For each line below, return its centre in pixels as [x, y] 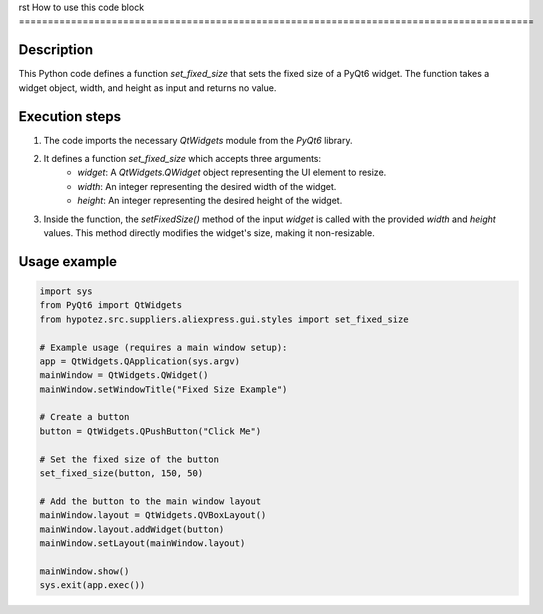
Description [56, 50]
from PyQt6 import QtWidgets [111, 305]
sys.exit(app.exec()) [92, 585]
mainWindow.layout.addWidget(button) [132, 529]
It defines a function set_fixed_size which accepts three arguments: [182, 158]
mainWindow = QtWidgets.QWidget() [124, 375]
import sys [66, 291]
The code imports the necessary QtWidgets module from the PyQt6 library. [198, 140]
